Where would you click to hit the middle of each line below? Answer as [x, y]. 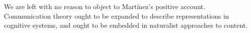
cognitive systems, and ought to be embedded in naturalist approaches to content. [126, 25]
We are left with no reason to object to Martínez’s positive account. [105, 6]
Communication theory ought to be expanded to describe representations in [117, 16]
